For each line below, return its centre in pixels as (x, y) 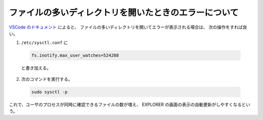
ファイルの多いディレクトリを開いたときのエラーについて (124, 13)
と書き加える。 (36, 68)
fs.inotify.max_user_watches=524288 (75, 55)
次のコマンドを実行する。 (47, 79)
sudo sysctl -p (49, 92)
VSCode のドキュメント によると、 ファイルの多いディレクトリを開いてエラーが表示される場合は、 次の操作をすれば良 (128, 27)
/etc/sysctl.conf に (45, 43)
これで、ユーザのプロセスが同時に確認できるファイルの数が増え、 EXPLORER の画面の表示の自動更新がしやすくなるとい (130, 105)
